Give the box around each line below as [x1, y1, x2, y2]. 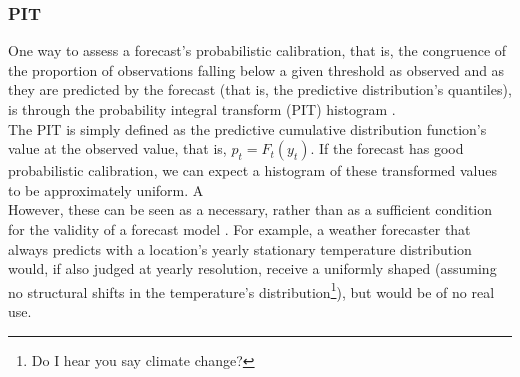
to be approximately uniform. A [8, 179, 204, 200]
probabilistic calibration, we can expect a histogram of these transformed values [8, 160, 498, 181]
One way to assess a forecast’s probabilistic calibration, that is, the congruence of [8, 40, 507, 61]
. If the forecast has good [310, 138, 464, 159]
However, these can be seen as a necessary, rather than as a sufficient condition [8, 199, 493, 220]
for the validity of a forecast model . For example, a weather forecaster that [8, 218, 471, 239]
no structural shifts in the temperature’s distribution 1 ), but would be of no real [8, 278, 495, 302]
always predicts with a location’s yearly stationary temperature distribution [8, 238, 472, 259]
